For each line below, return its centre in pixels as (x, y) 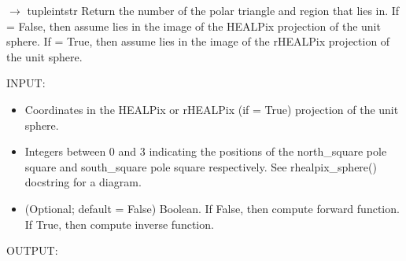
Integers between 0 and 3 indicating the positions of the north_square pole (206, 151)
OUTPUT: (32, 250)
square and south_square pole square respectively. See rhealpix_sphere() (201, 166)
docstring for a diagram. (83, 182)
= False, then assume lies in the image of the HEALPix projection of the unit (194, 26)
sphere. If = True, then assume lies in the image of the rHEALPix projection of (198, 41)
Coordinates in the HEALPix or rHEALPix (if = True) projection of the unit (212, 109)
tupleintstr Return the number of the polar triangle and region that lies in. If (213, 10)
